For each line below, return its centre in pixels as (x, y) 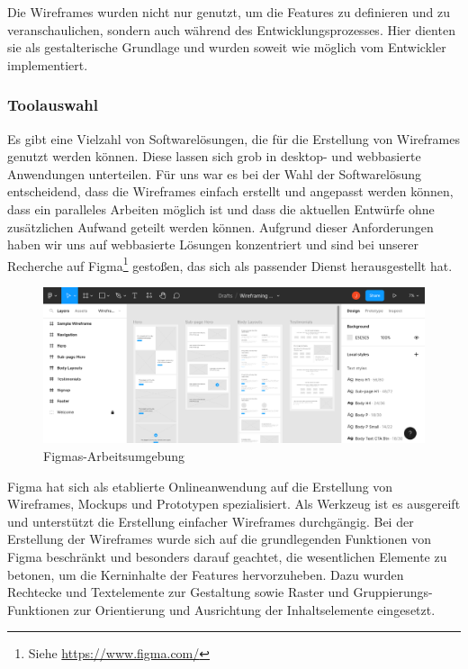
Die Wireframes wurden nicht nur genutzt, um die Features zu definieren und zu (229, 12)
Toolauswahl (53, 105)
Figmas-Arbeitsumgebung (114, 456)
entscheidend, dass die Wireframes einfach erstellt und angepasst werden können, (230, 191)
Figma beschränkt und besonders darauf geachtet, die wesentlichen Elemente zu (227, 557)
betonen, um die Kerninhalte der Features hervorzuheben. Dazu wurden (206, 574)
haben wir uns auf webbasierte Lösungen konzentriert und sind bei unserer (213, 244)
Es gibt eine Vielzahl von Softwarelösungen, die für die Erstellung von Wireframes (234, 138)
